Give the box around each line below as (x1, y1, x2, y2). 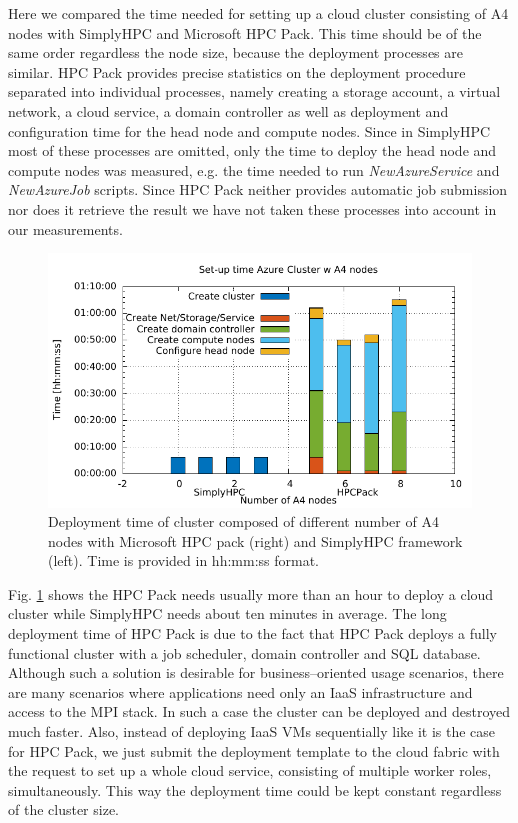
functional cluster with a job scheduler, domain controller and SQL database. (8, 642, 481, 663)
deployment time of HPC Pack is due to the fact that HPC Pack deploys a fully (8, 623, 497, 644)
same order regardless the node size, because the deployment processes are (8, 42, 463, 63)
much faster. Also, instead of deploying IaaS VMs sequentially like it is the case (8, 721, 496, 742)
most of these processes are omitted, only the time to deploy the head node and (8, 140, 497, 161)
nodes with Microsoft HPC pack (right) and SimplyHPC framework (48, 530, 463, 551)
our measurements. (8, 218, 123, 239)
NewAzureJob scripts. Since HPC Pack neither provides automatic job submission (8, 179, 508, 200)
